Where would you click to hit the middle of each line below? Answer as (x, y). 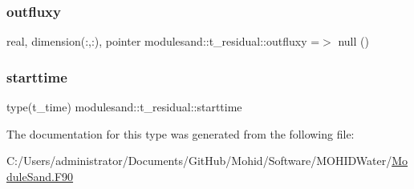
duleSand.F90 (40, 176)
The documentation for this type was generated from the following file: (181, 133)
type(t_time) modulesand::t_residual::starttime (124, 107)
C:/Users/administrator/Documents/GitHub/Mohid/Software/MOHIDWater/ (199, 161)
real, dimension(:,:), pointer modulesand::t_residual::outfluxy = (163, 41)
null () (353, 41)
